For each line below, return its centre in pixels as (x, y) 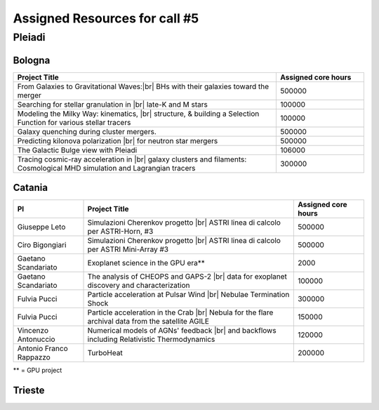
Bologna (32, 60)
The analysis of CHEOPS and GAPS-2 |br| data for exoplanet (187, 277)
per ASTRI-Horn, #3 (120, 232)
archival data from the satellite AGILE (148, 322)
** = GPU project (38, 370)
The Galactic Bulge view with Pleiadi (77, 150)
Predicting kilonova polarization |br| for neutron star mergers (118, 140)
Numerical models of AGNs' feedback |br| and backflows (182, 331)
